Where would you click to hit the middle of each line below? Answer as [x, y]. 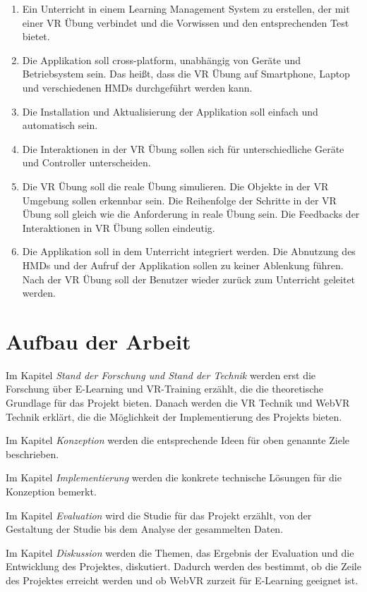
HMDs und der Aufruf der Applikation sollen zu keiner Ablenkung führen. [183, 265]
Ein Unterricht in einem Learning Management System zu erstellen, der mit [186, 8]
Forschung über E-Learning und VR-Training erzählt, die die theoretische [164, 389]
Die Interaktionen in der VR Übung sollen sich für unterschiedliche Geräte [183, 148]
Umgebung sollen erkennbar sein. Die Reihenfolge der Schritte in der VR [179, 200]
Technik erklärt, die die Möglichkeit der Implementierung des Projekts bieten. [174, 416]
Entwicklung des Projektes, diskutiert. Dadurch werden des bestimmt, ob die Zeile [183, 566]
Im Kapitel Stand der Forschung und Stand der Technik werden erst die [161, 375]
